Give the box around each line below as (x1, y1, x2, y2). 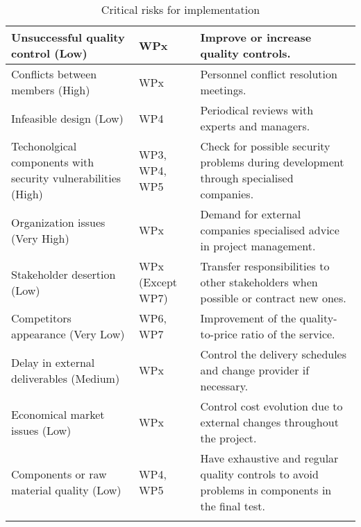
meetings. (200, 82, 246, 98)
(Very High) (11, 230, 69, 246)
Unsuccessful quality (11, 29, 125, 45)
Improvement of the (200, 310, 296, 326)
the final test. (200, 498, 265, 514)
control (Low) (11, 45, 87, 61)
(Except (139, 274, 178, 290)
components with (11, 154, 94, 170)
